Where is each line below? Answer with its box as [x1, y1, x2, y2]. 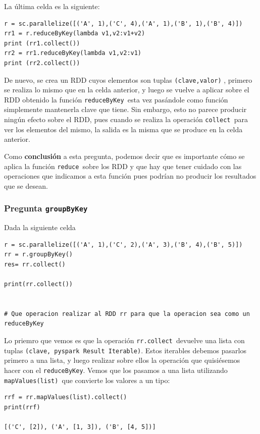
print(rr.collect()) [4, 281, 73, 288]
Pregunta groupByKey [4, 202, 88, 214]
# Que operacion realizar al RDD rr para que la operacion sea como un [4, 310, 250, 317]
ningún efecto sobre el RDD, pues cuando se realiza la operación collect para [4, 114, 248, 125]
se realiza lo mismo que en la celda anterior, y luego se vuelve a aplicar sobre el [4, 84, 249, 95]
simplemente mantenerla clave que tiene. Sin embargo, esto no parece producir [4, 104, 247, 115]
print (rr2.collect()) [4, 59, 80, 67]
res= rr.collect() [4, 260, 66, 268]
